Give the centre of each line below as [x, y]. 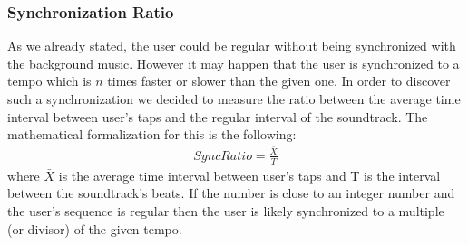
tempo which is [49, 81]
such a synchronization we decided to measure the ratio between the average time [234, 99]
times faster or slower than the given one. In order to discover [279, 81]
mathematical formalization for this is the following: [152, 134]
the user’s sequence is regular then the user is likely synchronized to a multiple [226, 210]
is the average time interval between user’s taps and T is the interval [249, 175]
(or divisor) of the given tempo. [95, 228]
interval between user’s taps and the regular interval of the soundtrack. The [218, 116]
